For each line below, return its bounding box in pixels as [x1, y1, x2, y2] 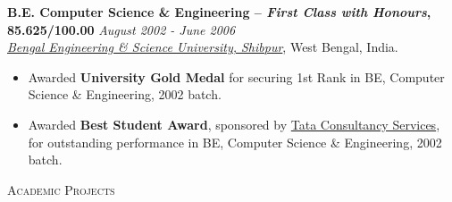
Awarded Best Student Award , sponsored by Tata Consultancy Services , [28, 114, 440, 133]
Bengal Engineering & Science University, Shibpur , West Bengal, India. [7, 38, 398, 56]
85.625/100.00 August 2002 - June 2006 [7, 20, 236, 38]
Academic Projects [7, 180, 115, 198]
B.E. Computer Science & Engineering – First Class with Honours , [7, 3, 431, 21]
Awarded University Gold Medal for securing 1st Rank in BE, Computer [28, 67, 445, 86]
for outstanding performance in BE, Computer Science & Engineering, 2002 [28, 132, 442, 151]
